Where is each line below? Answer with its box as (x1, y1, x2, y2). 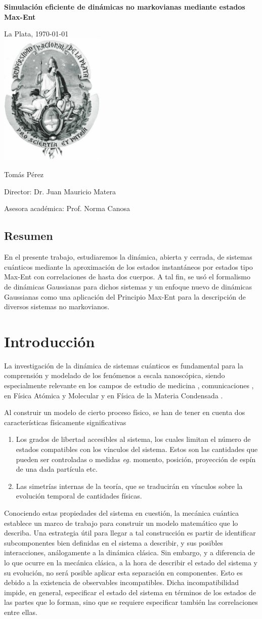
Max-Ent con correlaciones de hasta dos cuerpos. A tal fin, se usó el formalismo (4, 271, 250, 282)
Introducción (4, 331, 95, 351)
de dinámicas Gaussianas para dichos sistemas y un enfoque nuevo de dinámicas (4, 281, 252, 292)
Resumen (4, 228, 53, 243)
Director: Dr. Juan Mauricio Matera (4, 186, 116, 196)
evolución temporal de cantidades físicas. (16, 490, 142, 501)
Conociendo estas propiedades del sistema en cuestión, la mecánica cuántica (4, 507, 239, 518)
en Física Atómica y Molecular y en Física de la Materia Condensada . (4, 390, 223, 400)
